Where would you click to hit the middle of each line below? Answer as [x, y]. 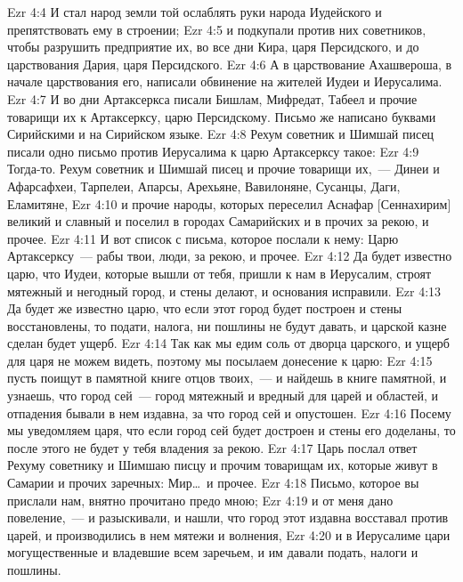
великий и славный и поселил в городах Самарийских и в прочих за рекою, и [218, 221]
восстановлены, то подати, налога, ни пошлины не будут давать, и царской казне [227, 325]
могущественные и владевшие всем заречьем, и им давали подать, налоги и [213, 552]
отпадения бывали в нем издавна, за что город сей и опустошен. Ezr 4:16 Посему [229, 412]
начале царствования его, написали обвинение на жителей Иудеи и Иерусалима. [225, 81]
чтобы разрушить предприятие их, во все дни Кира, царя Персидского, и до [213, 47]
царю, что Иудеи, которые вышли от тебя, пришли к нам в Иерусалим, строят [219, 273]
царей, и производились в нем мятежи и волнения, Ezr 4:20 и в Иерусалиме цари [229, 534]
